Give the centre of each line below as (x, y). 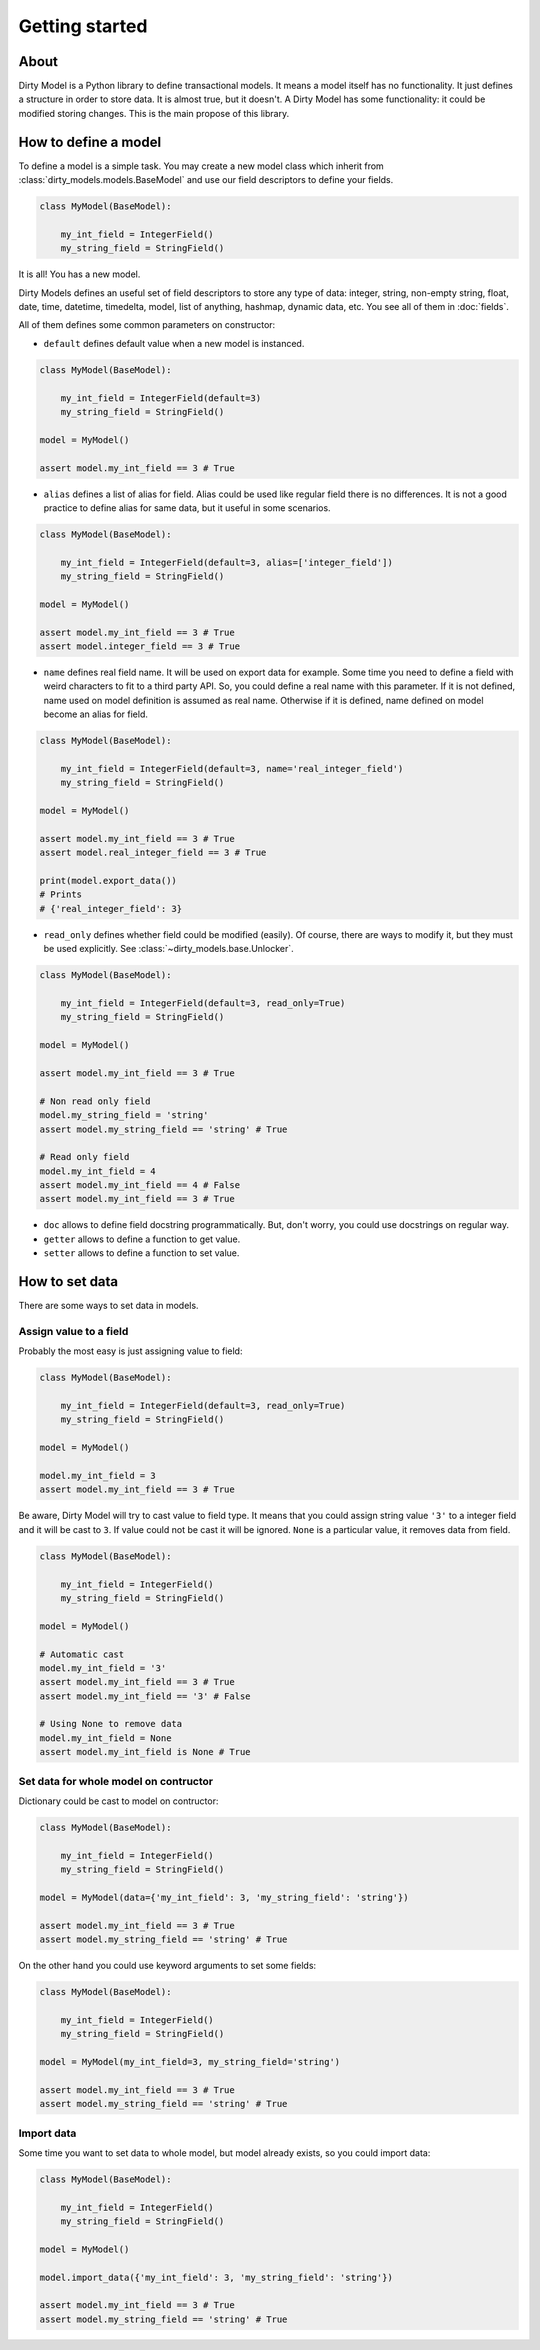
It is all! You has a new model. (79, 274)
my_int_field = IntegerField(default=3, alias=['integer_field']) (227, 562)
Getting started (83, 26)
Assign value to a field (73, 1331)
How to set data (68, 1281)
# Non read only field (95, 1101)
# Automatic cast (82, 1654)
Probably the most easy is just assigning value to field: (130, 1351)
